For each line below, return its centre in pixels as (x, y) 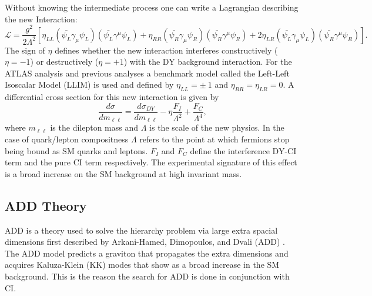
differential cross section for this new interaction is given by (112, 97)
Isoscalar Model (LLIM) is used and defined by (89, 84)
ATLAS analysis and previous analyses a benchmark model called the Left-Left (147, 73)
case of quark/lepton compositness (67, 139)
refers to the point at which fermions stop (215, 139)
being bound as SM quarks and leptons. (76, 150)
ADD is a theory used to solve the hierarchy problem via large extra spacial (141, 230)
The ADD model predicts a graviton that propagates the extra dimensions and (147, 253)
